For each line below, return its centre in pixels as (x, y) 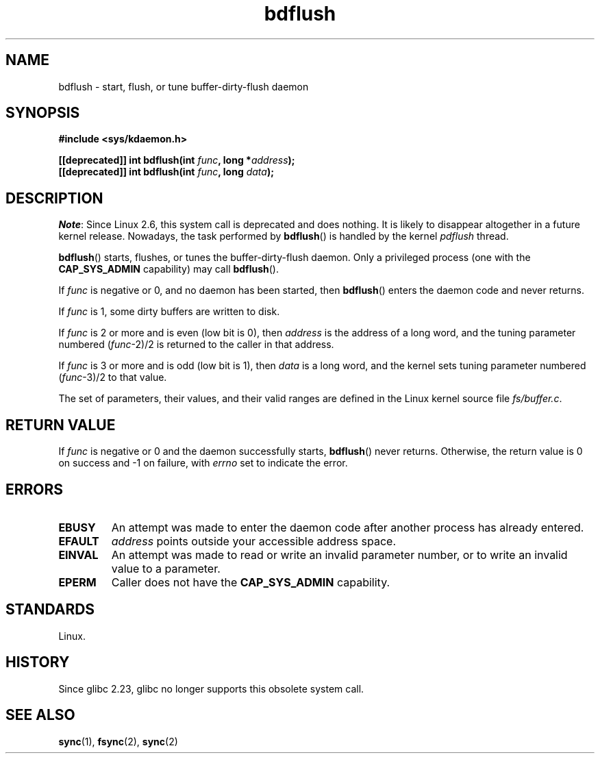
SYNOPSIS (43, 113)
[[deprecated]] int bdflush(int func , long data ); (166, 172)
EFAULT (79, 541)
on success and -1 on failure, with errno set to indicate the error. (203, 463)
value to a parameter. (166, 568)
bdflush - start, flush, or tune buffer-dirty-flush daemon (184, 86)
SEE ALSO (40, 715)
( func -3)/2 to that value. (113, 377)
